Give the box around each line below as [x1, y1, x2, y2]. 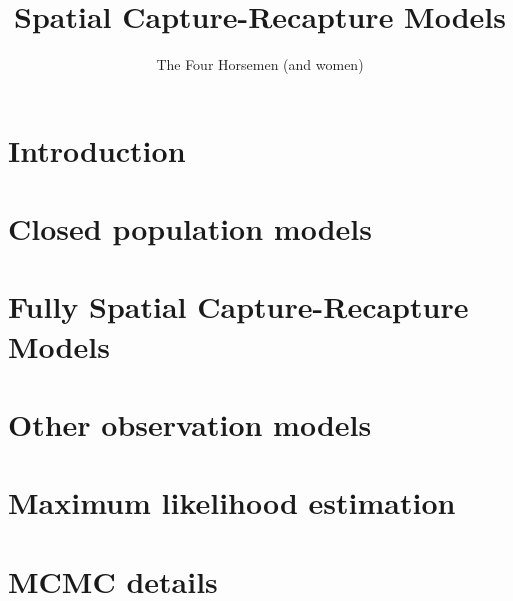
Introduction [8, 129, 186, 170]
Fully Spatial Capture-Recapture [8, 286, 469, 327]
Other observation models [8, 404, 372, 445]
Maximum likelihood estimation [8, 482, 456, 523]
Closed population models [8, 208, 372, 249]
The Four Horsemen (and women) [156, 54, 364, 75]
